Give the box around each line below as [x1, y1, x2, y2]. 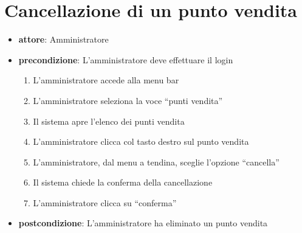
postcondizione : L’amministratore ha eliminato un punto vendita [18, 217, 268, 229]
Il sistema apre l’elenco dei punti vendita [33, 114, 185, 127]
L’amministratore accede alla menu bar [33, 74, 179, 86]
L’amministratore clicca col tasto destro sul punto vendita [33, 135, 249, 148]
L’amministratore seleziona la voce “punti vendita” [33, 94, 223, 106]
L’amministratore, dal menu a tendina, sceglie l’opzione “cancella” [33, 155, 280, 168]
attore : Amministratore [18, 33, 109, 46]
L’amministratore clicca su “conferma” [33, 196, 177, 209]
